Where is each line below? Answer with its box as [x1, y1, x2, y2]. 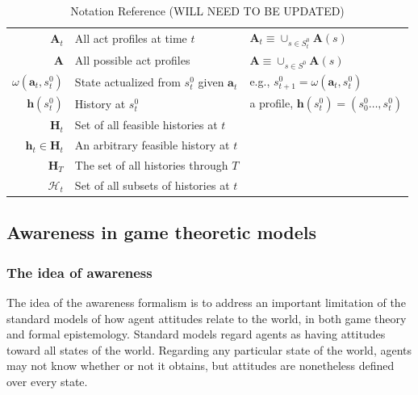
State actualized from [74, 74, 181, 90]
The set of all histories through [74, 157, 228, 174]
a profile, [249, 95, 294, 111]
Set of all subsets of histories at [74, 176, 230, 193]
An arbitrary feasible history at [74, 137, 230, 153]
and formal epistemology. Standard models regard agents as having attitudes [6, 326, 386, 342]
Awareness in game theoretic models [6, 220, 316, 245]
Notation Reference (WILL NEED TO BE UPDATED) [70, 2, 345, 19]
